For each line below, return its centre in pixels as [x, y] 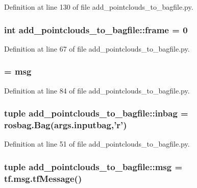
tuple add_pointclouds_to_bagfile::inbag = [96, 113]
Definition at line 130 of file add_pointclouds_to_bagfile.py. [99, 7]
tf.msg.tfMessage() [43, 178]
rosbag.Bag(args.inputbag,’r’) [66, 125]
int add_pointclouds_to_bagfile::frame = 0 [96, 29]
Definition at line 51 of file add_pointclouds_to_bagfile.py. [97, 144]
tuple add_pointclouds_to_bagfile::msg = [93, 166]
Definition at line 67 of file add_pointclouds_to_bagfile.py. [97, 48]
